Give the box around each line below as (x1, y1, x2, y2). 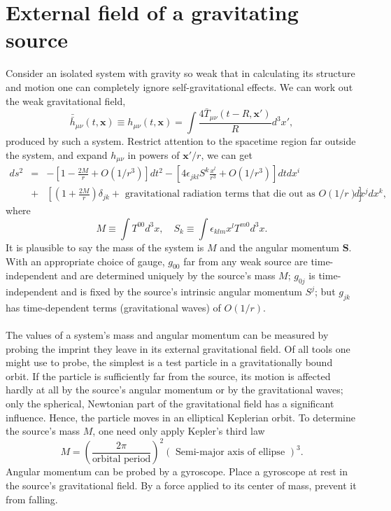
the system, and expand (6, 147, 108, 162)
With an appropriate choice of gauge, (6, 253, 165, 268)
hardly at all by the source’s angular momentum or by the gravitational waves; (6, 382, 343, 397)
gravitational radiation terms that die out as (125, 189, 315, 199)
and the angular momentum (220, 239, 339, 254)
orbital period (92, 454, 151, 464)
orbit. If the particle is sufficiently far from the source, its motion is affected (6, 368, 331, 383)
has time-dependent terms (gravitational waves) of (6, 300, 221, 314)
